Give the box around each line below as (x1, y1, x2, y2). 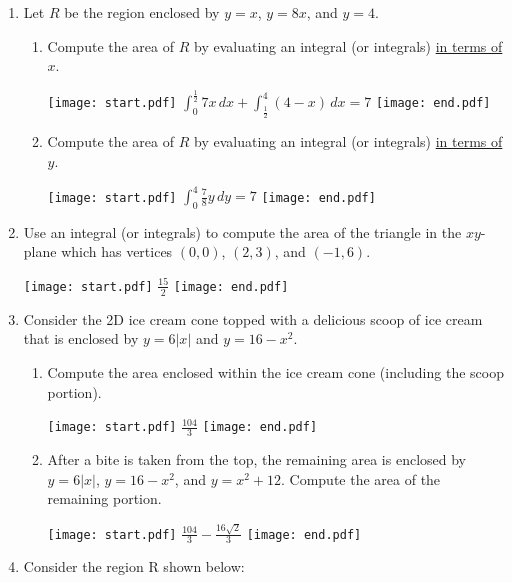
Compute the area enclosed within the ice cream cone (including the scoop (47, 362, 504, 382)
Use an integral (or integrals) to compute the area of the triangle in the (23, 221, 462, 242)
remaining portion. (47, 488, 162, 509)
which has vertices (61, 241, 173, 262)
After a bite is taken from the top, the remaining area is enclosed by (47, 449, 467, 470)
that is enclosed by (23, 328, 139, 349)
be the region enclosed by (64, 2, 220, 22)
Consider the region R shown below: (23, 556, 245, 577)
